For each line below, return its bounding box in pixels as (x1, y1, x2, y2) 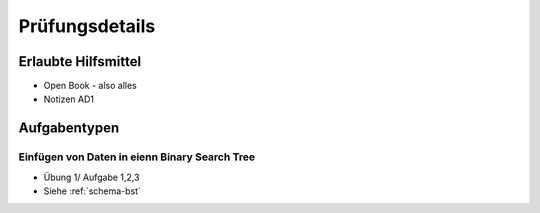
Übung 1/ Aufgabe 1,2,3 (43, 171, 140, 183)
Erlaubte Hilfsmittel (18, 53, 142, 70)
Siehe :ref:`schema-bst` (43, 185, 142, 197)
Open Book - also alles (43, 80, 137, 92)
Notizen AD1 (43, 93, 95, 105)
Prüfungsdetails (18, 15, 156, 37)
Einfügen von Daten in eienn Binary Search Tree (18, 150, 255, 164)
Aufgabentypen (18, 120, 120, 137)
